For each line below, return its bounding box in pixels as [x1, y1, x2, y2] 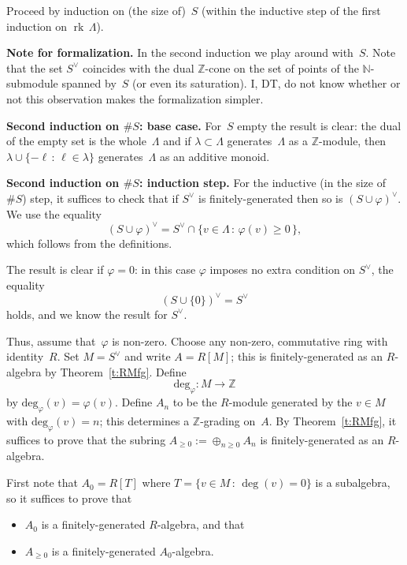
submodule [6, 75, 58, 92]
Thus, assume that [6, 332, 96, 349]
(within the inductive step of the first [202, 2, 381, 18]
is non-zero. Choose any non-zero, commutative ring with [112, 332, 388, 349]
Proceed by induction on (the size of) [6, 2, 186, 18]
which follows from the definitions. [6, 234, 172, 251]
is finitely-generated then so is [198, 189, 343, 206]
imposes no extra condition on [209, 261, 356, 278]
